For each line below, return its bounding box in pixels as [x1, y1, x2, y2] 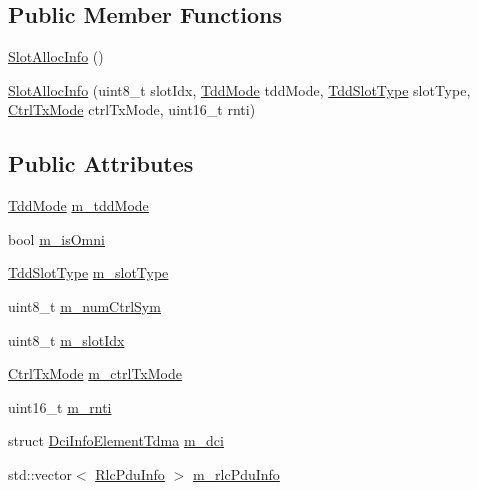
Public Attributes [8, 148, 194, 179]
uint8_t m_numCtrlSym [8, 295, 161, 316]
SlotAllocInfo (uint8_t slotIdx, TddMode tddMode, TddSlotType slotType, [8, 79, 471, 100]
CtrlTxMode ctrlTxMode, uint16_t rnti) [8, 99, 256, 120]
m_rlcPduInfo [192, 463, 280, 484]
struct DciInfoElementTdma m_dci [8, 430, 224, 451]
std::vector [8, 463, 72, 484]
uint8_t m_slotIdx [8, 329, 125, 350]
